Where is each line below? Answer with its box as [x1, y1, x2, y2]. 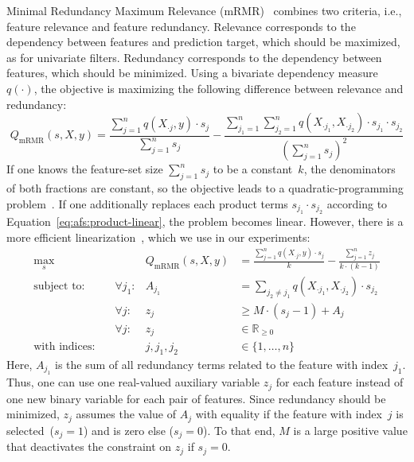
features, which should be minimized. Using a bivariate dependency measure [6, 64, 378, 81]
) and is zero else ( [84, 421, 174, 438]
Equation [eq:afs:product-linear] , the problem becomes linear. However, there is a [6, 213, 404, 230]
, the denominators [303, 161, 396, 177]
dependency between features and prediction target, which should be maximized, [6, 33, 400, 50]
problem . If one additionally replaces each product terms [6, 195, 288, 212]
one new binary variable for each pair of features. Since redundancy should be [6, 390, 386, 406]
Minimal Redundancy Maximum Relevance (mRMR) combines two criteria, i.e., [6, 2, 402, 18]
